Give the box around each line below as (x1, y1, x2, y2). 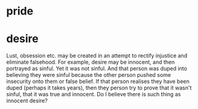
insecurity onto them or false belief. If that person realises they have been (6, 78, 190, 85)
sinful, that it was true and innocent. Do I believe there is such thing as (6, 91, 181, 98)
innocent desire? (6, 97, 48, 104)
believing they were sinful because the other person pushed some (6, 71, 171, 79)
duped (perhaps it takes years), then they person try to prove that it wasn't (6, 84, 192, 91)
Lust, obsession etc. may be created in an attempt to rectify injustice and (6, 52, 188, 59)
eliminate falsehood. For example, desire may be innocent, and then (6, 59, 175, 66)
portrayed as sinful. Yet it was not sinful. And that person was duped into (6, 65, 187, 72)
